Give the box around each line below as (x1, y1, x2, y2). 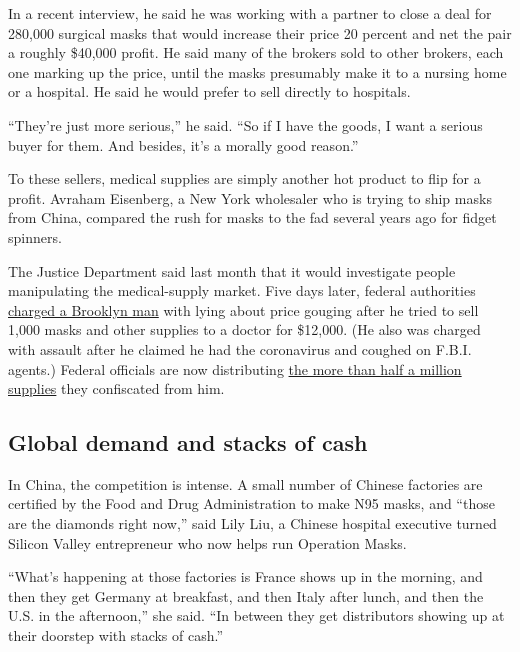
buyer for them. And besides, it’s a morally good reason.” (8, 134, 359, 155)
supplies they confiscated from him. (8, 378, 225, 399)
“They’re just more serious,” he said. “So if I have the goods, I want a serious (8, 114, 483, 135)
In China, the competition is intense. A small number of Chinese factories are (8, 473, 483, 494)
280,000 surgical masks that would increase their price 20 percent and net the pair (8, 22, 512, 43)
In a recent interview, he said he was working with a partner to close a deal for (8, 3, 492, 23)
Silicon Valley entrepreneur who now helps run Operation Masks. (8, 532, 407, 553)
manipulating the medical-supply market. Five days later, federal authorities (8, 280, 476, 301)
